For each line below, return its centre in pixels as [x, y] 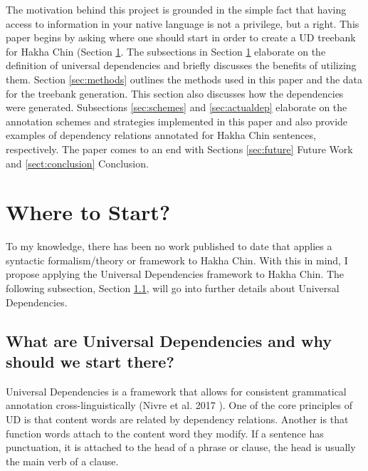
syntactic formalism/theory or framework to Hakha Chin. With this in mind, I [177, 260]
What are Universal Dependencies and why [169, 340]
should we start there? [90, 361]
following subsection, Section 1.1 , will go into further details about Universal [173, 288]
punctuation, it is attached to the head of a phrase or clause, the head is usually [181, 447]
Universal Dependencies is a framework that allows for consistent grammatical [176, 391]
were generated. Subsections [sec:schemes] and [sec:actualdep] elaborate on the [177, 107]
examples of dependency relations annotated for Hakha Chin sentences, [161, 135]
